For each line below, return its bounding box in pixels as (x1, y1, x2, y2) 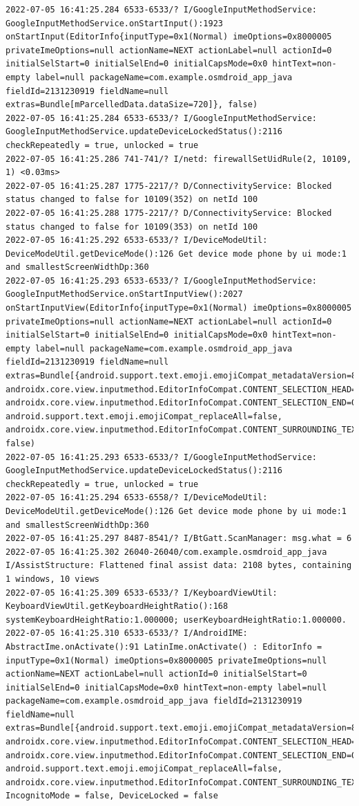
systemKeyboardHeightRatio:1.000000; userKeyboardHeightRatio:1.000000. (6, 614, 347, 625)
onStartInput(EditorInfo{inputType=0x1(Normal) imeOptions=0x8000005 (6, 32, 332, 42)
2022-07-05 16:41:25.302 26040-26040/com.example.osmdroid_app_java (6, 547, 327, 557)
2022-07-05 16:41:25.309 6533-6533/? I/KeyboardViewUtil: (6, 587, 278, 598)
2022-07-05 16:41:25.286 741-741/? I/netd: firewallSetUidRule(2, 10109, (6, 154, 352, 164)
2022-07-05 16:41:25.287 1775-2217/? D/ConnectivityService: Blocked (6, 181, 332, 191)
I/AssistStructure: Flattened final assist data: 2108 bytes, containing (6, 560, 352, 571)
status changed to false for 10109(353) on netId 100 (6, 221, 258, 232)
